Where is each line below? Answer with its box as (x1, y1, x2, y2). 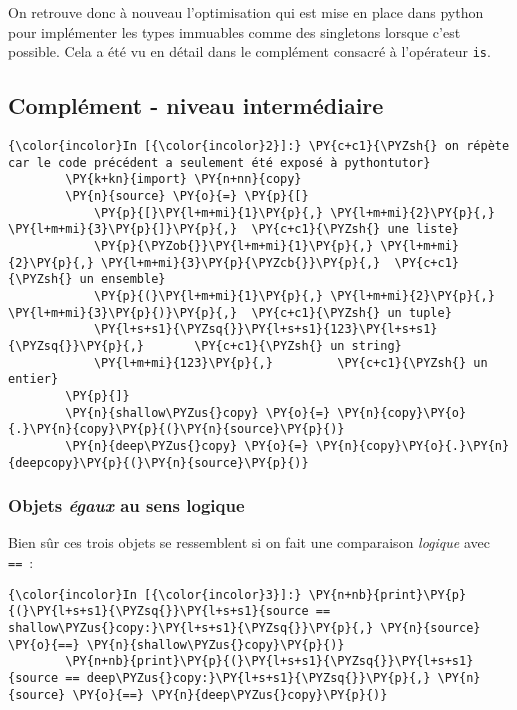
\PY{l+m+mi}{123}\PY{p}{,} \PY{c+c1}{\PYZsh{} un (93, 355, 488, 370)
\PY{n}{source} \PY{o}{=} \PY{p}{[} (65, 189, 309, 204)
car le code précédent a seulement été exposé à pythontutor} (8, 155, 431, 170)
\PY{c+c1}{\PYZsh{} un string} (194, 338, 402, 353)
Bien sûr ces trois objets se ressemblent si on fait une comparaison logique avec (8, 532, 490, 553)
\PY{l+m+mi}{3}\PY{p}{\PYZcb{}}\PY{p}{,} (101, 255, 381, 270)
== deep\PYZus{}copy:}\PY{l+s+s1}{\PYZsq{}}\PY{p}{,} (65, 670, 431, 685)
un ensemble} (79, 272, 166, 287)
